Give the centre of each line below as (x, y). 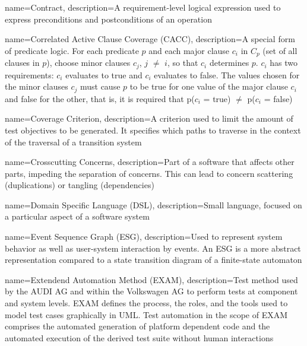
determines (229, 63)
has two (284, 63)
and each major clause (189, 50)
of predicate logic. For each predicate (72, 50)
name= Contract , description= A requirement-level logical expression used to (143, 7)
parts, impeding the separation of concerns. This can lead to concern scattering (149, 173)
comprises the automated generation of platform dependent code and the (137, 326)
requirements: (29, 74)
